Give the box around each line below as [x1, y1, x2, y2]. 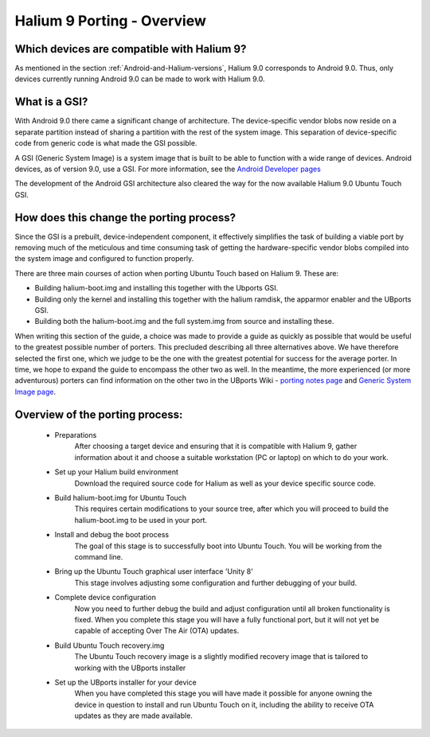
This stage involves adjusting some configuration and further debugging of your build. [74, 578, 358, 587]
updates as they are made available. [74, 711, 193, 720]
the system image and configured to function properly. [14, 254, 194, 263]
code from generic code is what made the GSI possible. [14, 138, 197, 148]
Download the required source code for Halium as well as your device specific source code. [74, 478, 376, 488]
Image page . [14, 387, 56, 396]
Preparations [54, 431, 97, 440]
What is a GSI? [14, 96, 88, 109]
